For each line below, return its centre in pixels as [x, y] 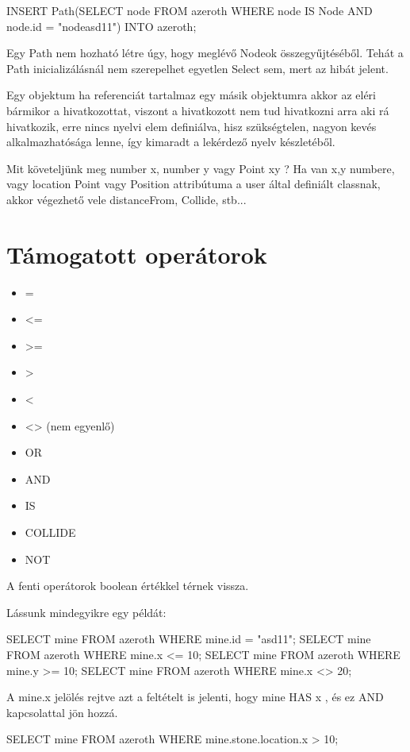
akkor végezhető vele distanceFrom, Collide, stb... [126, 199]
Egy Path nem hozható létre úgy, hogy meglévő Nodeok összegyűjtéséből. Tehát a [205, 53]
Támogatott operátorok [137, 254]
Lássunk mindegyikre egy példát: [86, 612]
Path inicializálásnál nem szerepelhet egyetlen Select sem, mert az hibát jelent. [197, 68]
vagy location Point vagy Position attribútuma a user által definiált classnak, [194, 184]
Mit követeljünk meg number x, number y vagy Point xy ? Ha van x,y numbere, [201, 168]
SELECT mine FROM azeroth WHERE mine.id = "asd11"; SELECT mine [189, 639]
